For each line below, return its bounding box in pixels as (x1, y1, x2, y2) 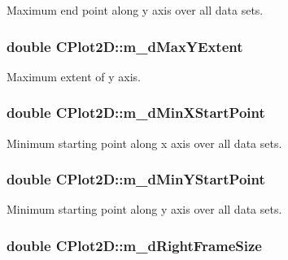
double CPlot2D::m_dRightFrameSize (7, 235, 262, 255)
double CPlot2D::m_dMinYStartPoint (7, 169, 265, 189)
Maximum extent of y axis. (7, 67, 141, 84)
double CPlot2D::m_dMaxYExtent (7, 36, 243, 56)
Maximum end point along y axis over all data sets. (7, 2, 264, 18)
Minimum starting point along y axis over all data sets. (7, 201, 282, 218)
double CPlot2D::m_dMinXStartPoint (7, 102, 265, 123)
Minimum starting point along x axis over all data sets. (7, 134, 282, 151)
